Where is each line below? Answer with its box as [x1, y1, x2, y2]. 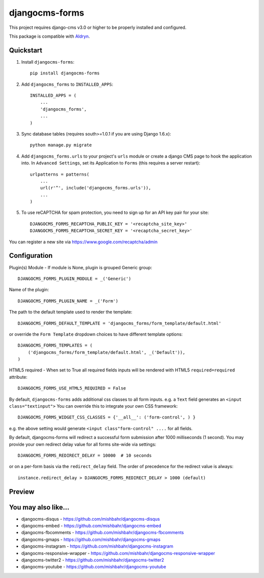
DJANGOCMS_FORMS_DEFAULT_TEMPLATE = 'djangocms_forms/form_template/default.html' [18, 321, 221, 326]
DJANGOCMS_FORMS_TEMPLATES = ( [18, 343, 93, 348]
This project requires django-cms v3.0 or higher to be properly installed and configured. [9, 24, 187, 30]
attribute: [9, 374, 28, 380]
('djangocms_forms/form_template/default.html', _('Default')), [27, 349, 185, 355]
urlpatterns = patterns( [30, 171, 89, 177]
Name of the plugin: [9, 287, 49, 293]
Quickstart [9, 46, 43, 54]
